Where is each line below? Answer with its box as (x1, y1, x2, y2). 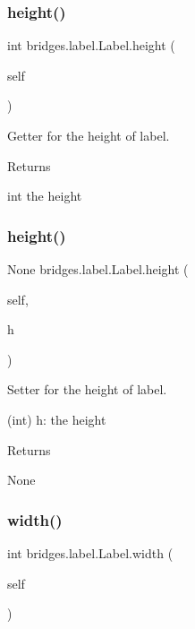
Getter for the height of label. (7, 126, 170, 144)
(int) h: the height (7, 409, 106, 428)
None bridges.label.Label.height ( (7, 260, 189, 278)
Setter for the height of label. (7, 380, 167, 399)
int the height (7, 186, 82, 205)
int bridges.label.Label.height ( (7, 36, 175, 55)
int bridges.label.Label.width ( (7, 543, 174, 562)
